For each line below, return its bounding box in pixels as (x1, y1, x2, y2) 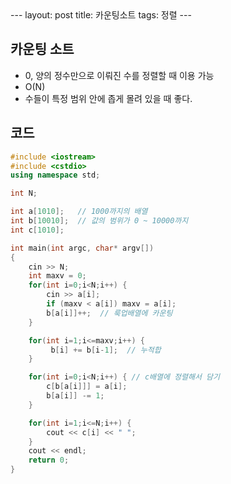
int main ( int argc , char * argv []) (10, 243, 155, 253)
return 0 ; (28, 455, 70, 466)
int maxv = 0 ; (28, 271, 87, 281)
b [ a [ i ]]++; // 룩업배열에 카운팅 (46, 308, 173, 318)
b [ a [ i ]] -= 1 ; (46, 391, 105, 401)
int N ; (10, 188, 38, 199)
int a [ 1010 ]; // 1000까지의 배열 (10, 207, 148, 217)
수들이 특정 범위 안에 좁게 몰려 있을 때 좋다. (24, 92, 193, 104)
